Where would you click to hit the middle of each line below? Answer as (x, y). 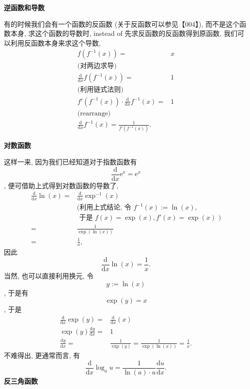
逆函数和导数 (24, 7)
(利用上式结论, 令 (104, 208)
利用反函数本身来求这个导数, (55, 42)
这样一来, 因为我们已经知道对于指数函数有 (70, 162)
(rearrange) (94, 113)
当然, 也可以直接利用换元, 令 (49, 276)
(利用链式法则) (100, 90)
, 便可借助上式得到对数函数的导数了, (61, 185)
